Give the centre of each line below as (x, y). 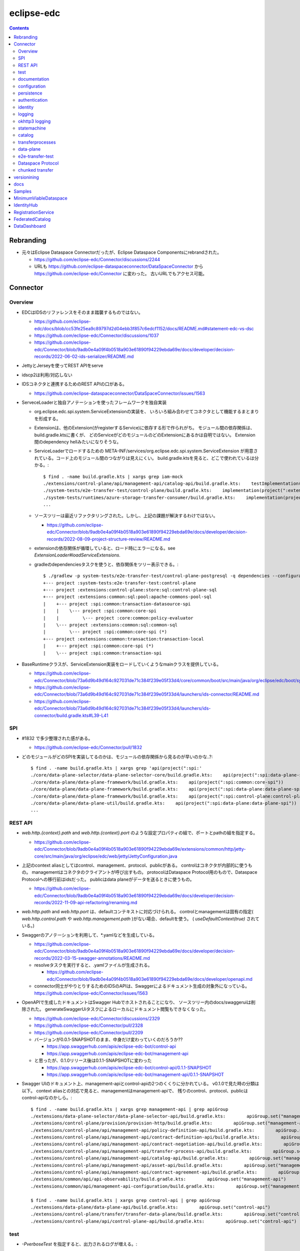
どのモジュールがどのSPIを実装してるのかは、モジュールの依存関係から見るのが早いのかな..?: (117, 757)
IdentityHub (26, 205)
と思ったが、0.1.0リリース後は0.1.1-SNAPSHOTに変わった (93, 1060)
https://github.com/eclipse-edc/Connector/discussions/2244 (97, 259)
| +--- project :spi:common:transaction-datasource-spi (117, 604)
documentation (34, 79)
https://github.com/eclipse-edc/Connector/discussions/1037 (97, 335)
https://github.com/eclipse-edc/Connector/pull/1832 (88, 748)
